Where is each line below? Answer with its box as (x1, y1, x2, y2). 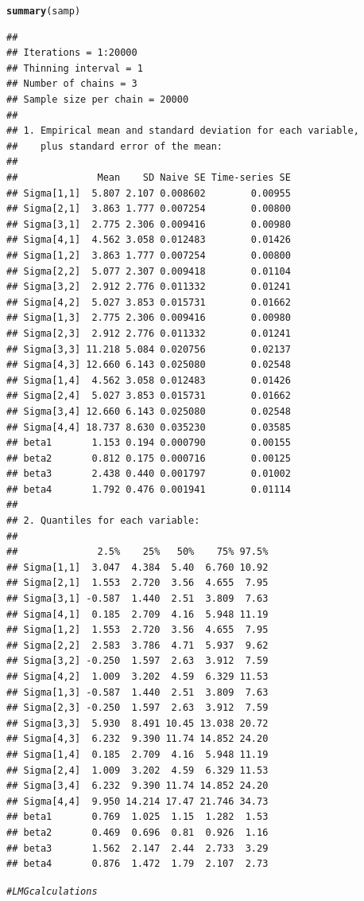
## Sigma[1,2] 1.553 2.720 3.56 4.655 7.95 (6, 624, 269, 636)
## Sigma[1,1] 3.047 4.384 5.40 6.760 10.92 (6, 561, 269, 573)
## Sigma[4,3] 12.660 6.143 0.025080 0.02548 (6, 359, 291, 371)
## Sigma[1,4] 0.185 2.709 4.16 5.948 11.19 (6, 748, 269, 760)
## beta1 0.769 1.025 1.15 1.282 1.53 (6, 811, 269, 823)
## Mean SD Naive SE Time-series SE (6, 172, 291, 183)
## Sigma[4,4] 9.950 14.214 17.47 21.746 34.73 (6, 795, 269, 807)
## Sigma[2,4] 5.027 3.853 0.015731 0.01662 (6, 390, 291, 402)
